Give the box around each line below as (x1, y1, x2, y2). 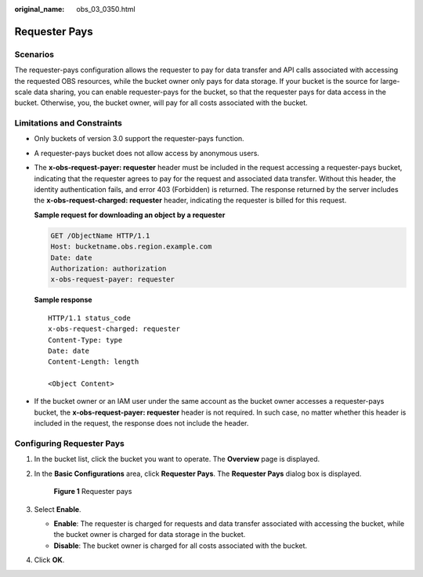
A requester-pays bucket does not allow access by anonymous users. (34, 148, 260, 158)
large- (380, 76, 400, 85)
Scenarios (14, 49, 55, 60)
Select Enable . (34, 504, 81, 513)
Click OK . (34, 555, 65, 564)
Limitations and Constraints (14, 118, 123, 129)
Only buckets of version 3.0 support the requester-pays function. (34, 134, 244, 143)
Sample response (34, 295, 93, 305)
